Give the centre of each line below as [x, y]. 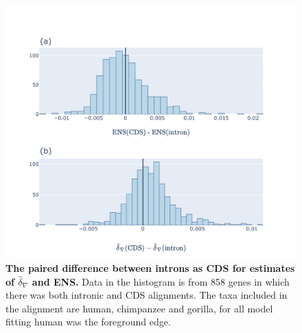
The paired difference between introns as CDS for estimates [150, 268]
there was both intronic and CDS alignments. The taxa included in [147, 295]
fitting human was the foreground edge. [88, 322]
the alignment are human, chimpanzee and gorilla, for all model [139, 308]
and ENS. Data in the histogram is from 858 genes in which [161, 281]
